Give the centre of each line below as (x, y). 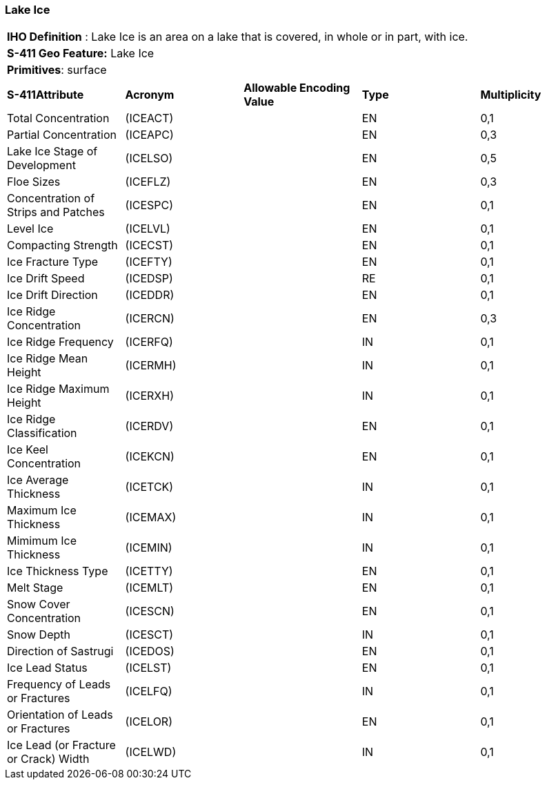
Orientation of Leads (60, 715)
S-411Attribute (46, 95)
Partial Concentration (62, 135)
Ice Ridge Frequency (60, 342)
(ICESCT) (149, 635)
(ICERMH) (151, 366)
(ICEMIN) (149, 548)
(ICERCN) (150, 319)
